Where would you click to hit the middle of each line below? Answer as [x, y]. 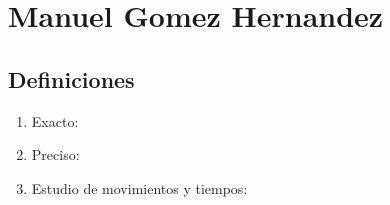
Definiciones [71, 78]
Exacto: [55, 120]
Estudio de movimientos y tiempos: [139, 187]
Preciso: [55, 154]
